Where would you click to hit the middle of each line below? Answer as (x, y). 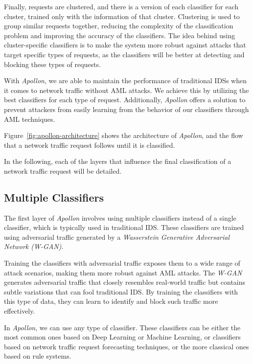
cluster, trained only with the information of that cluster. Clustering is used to (122, 16)
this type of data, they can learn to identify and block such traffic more (111, 301)
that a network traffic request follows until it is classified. (90, 145)
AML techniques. (30, 119)
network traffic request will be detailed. (63, 171)
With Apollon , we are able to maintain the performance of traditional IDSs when (125, 80)
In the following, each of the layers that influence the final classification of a (118, 161)
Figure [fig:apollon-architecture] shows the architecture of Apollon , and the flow (124, 135)
